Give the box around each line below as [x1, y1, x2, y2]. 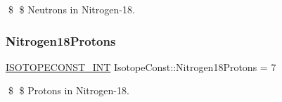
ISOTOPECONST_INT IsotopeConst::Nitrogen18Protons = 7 [6, 59, 276, 74]
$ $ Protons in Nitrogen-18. [8, 83, 129, 98]
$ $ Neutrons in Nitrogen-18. [8, 2, 135, 16]
